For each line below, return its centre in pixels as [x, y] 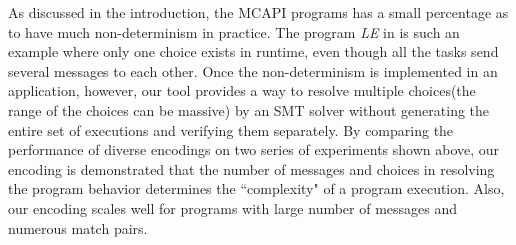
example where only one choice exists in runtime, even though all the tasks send [253, 51]
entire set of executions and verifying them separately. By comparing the [231, 129]
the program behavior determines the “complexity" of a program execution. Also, [256, 188]
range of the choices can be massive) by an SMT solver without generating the [249, 109]
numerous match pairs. [78, 227]
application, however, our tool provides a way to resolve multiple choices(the [242, 90]
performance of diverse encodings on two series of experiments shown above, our [254, 149]
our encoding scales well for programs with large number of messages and [233, 207]
